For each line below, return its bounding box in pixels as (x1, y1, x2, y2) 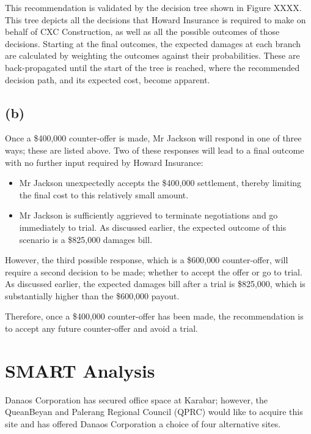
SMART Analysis (5, 357, 155, 383)
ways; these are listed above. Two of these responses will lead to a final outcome (5, 143, 304, 156)
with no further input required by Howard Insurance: (5, 155, 203, 168)
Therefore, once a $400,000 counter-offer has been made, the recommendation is (5, 310, 304, 323)
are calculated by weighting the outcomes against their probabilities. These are (5, 49, 300, 62)
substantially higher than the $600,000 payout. (5, 289, 180, 302)
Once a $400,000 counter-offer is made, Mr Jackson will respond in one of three (5, 132, 302, 144)
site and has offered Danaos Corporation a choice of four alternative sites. (5, 417, 281, 430)
